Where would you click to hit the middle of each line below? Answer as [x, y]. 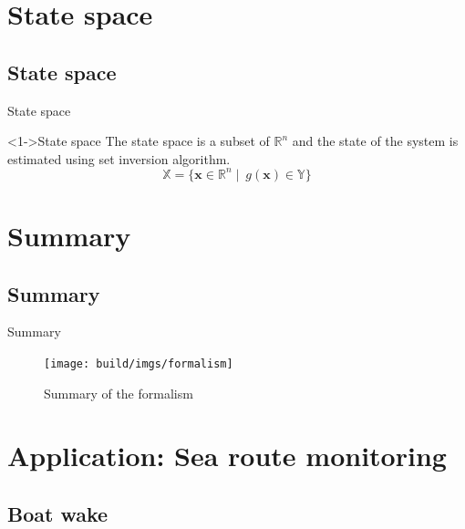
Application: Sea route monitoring [227, 456]
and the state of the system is [375, 141]
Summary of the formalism [119, 393]
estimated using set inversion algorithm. [119, 158]
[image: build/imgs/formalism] [139, 364]
